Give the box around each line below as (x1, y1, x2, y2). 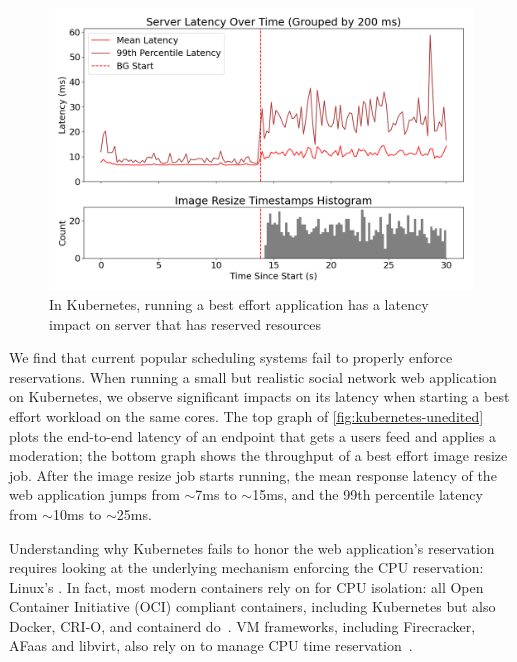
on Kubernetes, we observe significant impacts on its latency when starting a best (9, 386, 510, 407)
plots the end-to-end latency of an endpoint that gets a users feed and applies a (9, 425, 496, 446)
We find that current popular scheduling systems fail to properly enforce (9, 347, 453, 368)
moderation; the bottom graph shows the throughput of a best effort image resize (9, 445, 508, 466)
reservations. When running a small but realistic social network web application (9, 366, 497, 387)
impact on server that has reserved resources (49, 313, 322, 334)
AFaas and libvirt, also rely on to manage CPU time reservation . (9, 635, 413, 656)
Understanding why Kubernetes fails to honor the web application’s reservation (9, 537, 495, 558)
